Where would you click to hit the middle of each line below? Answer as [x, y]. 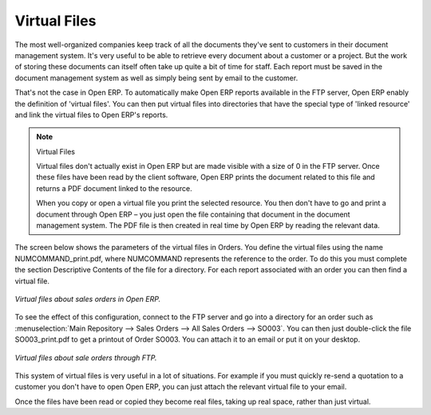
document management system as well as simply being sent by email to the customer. [156, 78]
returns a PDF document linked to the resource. [114, 188]
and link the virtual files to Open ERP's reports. [91, 115]
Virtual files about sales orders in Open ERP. [88, 299]
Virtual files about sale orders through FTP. [86, 358]
